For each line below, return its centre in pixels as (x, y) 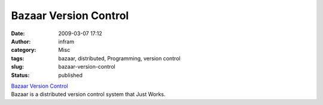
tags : (18, 58)
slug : (17, 67)
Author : (21, 41)
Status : (20, 75)
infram (66, 41)
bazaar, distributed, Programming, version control (119, 58)
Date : (18, 33)
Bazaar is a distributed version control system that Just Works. (88, 94)
